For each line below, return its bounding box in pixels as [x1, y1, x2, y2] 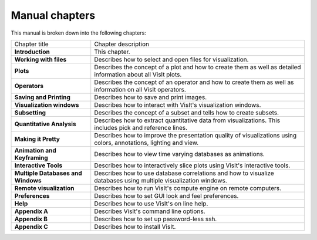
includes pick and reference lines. [94, 123, 188, 131]
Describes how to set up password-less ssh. [94, 215, 217, 223]
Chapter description [94, 40, 150, 48]
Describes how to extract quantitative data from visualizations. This [94, 116, 281, 124]
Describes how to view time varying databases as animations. [94, 150, 265, 158]
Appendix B [14, 215, 48, 223]
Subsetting [14, 109, 46, 117]
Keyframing [14, 153, 48, 161]
